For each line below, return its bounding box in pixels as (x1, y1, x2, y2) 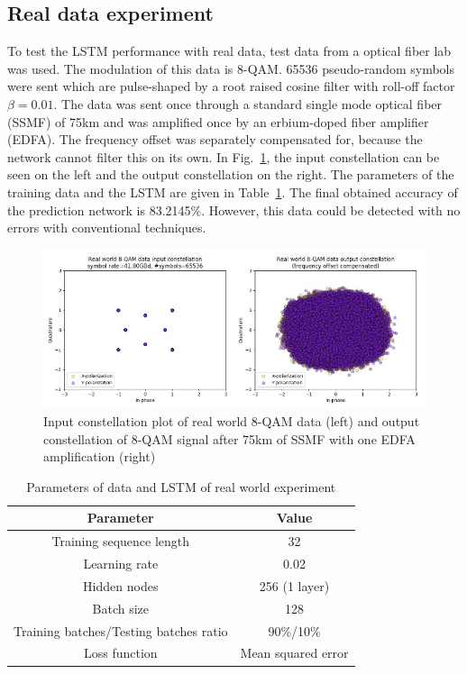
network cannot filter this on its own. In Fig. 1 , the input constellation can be (7, 147, 440, 166)
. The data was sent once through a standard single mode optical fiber (53, 94, 443, 113)
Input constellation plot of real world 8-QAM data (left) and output (43, 411, 420, 430)
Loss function (83, 643, 158, 662)
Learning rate (83, 554, 159, 573)
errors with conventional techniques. (7, 218, 206, 237)
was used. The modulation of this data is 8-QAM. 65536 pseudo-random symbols (7, 59, 455, 77)
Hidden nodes (83, 576, 159, 595)
